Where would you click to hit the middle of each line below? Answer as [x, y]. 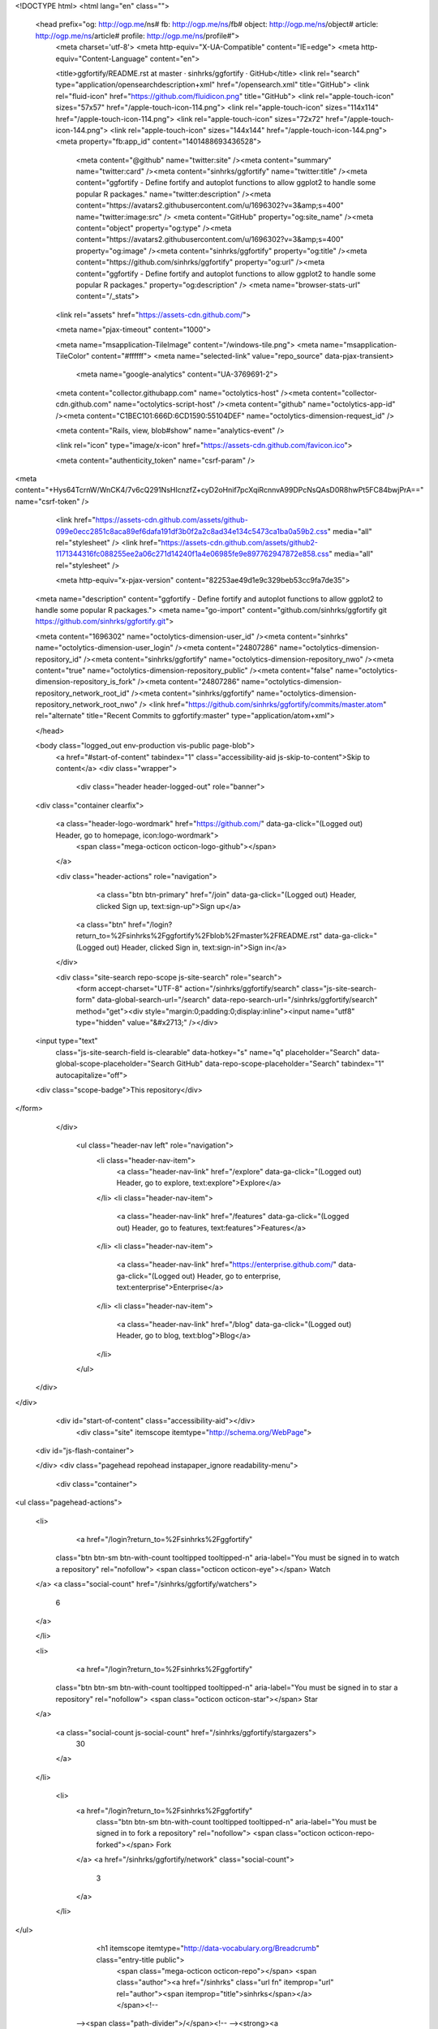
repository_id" [59, 659]
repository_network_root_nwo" [86, 704]
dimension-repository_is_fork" [86, 682]
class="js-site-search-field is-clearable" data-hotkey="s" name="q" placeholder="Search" [208, 1052]
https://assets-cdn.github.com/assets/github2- [240, 543]
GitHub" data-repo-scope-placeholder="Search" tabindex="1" [280, 1064]
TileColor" [73, 355]
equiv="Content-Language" [102, 58]
